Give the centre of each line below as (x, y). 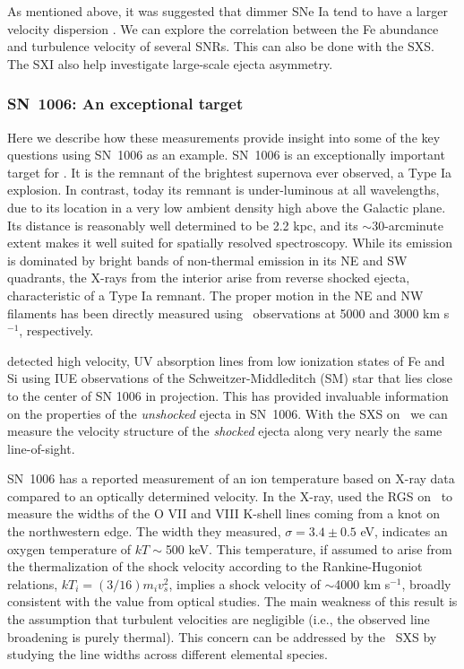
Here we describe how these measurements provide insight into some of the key (224, 137)
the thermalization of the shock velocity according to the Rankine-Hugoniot (215, 566)
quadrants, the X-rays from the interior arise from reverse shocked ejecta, (209, 278)
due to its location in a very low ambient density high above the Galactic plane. (227, 207)
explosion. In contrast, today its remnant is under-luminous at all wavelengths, (223, 190)
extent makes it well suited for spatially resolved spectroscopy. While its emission (230, 243)
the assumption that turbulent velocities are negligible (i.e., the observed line (219, 619)
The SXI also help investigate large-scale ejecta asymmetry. (170, 63)
